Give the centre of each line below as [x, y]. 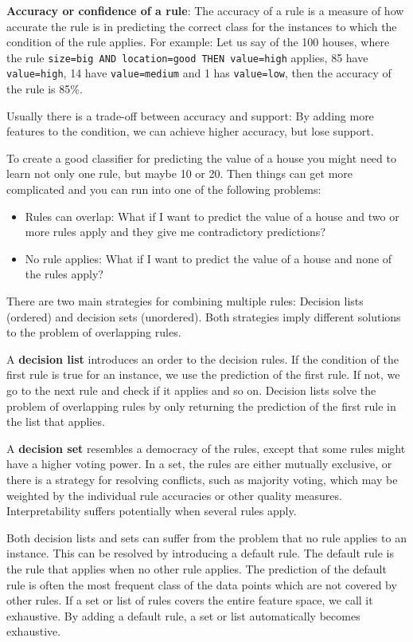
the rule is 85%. [45, 89]
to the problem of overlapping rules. [94, 332]
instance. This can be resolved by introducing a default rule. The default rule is [200, 553]
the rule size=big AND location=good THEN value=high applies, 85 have [187, 57]
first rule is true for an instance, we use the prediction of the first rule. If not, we [203, 374]
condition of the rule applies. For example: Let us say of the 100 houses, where [198, 42]
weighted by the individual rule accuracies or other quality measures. [174, 495]
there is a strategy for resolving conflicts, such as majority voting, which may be [202, 479]
